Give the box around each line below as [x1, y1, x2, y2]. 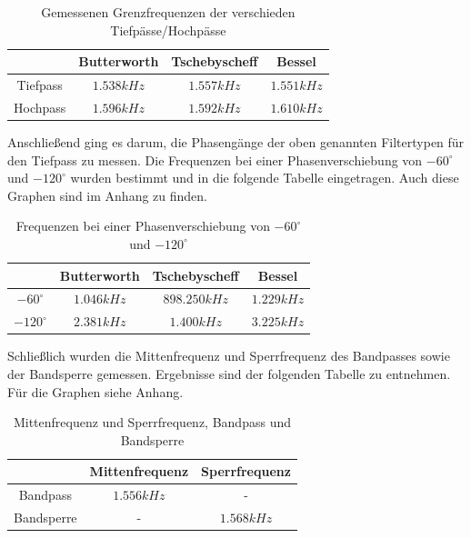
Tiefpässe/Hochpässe [110, 20, 226, 39]
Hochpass [14, 97, 66, 116]
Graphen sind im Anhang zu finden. [7, 185, 207, 204]
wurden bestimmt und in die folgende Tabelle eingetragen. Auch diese [70, 168, 459, 187]
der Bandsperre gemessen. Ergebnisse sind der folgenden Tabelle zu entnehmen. [7, 364, 451, 383]
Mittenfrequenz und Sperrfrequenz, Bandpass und [13, 413, 291, 432]
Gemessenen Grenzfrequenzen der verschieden [41, 3, 296, 21]
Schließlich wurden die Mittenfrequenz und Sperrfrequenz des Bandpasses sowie [7, 346, 450, 365]
